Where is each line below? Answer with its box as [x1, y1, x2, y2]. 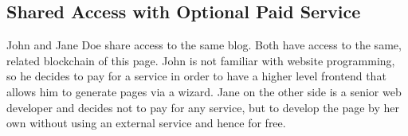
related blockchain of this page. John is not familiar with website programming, [6, 52, 395, 68]
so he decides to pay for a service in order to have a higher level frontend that [6, 68, 386, 84]
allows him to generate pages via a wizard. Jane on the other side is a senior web [6, 83, 402, 99]
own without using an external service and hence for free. [6, 115, 286, 131]
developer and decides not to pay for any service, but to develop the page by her [6, 99, 400, 115]
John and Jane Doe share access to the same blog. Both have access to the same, [6, 37, 402, 53]
